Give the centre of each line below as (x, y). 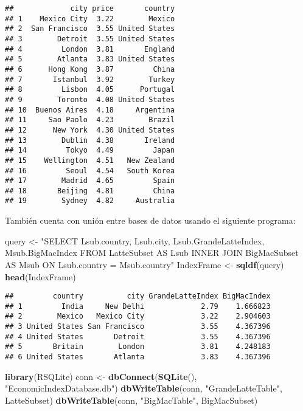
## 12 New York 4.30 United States (90, 130)
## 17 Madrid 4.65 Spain (90, 181)
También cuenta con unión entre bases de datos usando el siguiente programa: (150, 220)
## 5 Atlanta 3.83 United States (90, 59)
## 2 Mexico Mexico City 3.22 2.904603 (138, 316)
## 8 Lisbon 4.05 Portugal (90, 90)
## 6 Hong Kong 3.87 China (90, 69)
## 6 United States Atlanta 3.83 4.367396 (138, 357)
